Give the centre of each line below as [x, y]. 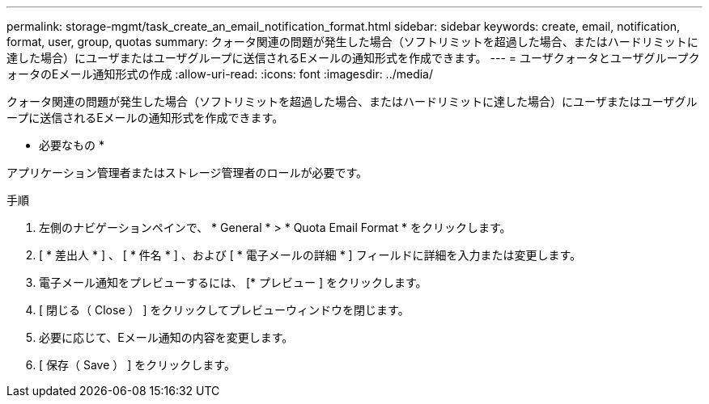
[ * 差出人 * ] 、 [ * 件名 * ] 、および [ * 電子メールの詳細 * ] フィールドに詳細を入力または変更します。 [310, 255]
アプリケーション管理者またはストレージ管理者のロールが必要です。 [187, 173]
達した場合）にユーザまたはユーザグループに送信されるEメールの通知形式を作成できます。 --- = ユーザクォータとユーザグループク [353, 58]
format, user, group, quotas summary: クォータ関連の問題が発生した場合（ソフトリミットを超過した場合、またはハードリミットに [352, 42]
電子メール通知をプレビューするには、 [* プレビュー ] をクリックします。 [233, 282]
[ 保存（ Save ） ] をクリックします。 [137, 365]
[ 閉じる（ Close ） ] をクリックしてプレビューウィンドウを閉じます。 [224, 310]
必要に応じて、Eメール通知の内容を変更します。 [166, 337]
